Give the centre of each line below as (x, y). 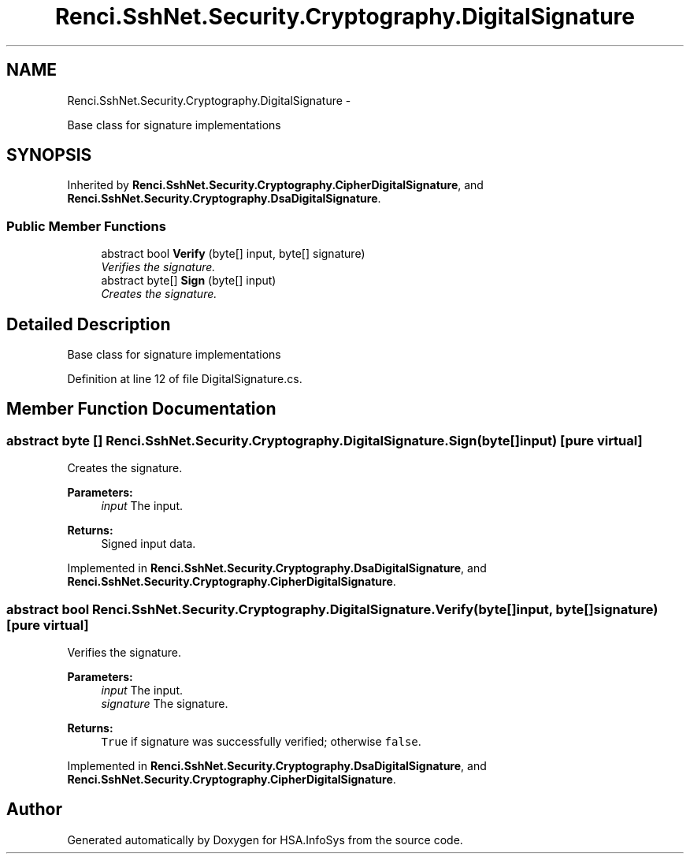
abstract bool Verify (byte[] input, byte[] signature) (233, 254)
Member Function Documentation (141, 409)
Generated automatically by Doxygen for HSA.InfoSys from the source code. (265, 840)
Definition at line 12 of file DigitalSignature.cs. (185, 379)
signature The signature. (165, 704)
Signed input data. (148, 544)
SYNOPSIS (49, 155)
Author (34, 810)
